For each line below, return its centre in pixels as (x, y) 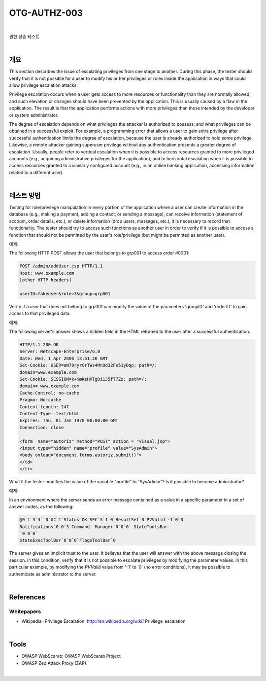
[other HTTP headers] (46, 280)
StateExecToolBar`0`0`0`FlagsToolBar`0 (67, 540)
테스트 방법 (25, 196)
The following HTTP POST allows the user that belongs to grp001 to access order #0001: (99, 253)
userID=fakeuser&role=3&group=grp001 (65, 294)
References (27, 597)
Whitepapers (25, 611)
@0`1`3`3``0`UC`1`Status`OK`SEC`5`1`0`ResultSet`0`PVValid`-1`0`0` (103, 520)
